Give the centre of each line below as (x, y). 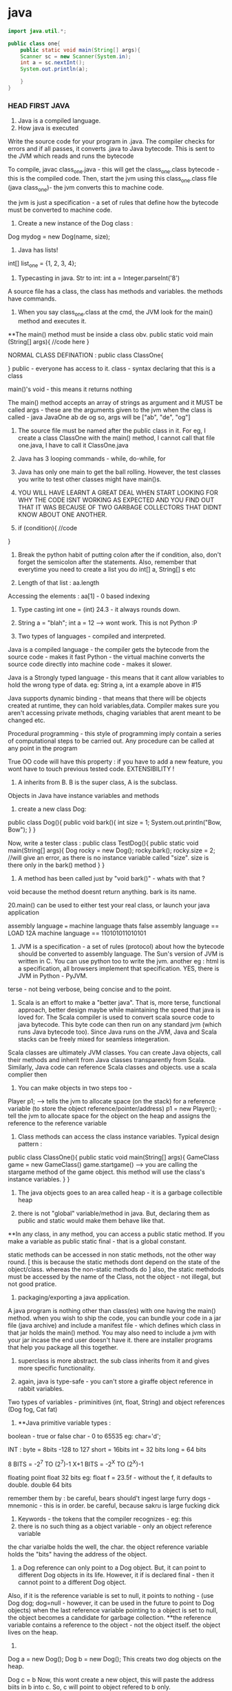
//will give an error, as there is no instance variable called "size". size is (108, 858)
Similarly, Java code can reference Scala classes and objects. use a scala (112, 1068)
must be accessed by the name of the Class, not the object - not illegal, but (115, 1277)
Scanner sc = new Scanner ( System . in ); (76, 57)
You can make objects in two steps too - (75, 1088)
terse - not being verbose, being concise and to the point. (89, 989)
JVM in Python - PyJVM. (53, 976)
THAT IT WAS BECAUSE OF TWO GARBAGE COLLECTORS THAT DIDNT (120, 508)
